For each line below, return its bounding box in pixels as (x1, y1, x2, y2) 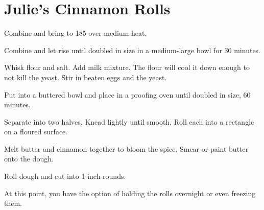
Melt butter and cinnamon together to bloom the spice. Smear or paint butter (4, 143, 249, 154)
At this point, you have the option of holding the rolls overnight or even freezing (4, 188, 256, 198)
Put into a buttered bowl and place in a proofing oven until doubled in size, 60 (4, 89, 251, 100)
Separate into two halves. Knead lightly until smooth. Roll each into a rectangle (4, 116, 254, 127)
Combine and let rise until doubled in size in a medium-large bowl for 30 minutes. (4, 44, 261, 55)
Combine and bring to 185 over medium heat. (4, 28, 147, 38)
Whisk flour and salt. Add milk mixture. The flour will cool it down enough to (4, 62, 250, 73)
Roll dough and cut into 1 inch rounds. (4, 171, 126, 181)
